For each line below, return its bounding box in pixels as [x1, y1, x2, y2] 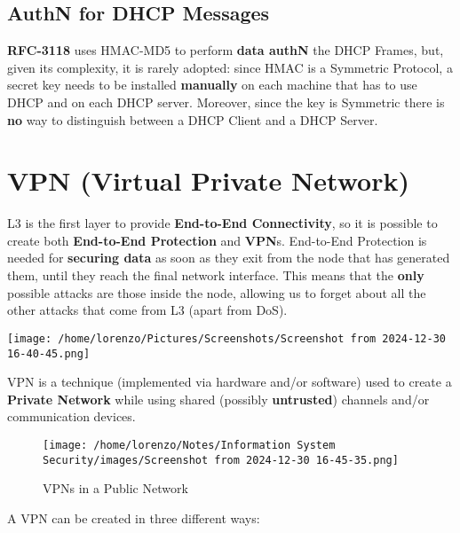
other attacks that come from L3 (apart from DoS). [7, 301, 288, 319]
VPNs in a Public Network [43, 479, 188, 498]
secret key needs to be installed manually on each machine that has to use [7, 75, 417, 94]
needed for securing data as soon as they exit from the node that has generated [7, 248, 450, 267]
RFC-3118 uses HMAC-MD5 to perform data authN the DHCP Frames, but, [7, 41, 444, 59]
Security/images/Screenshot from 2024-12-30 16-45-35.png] [43, 453, 399, 466]
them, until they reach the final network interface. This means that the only [7, 266, 424, 285]
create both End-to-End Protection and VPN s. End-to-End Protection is [7, 231, 427, 249]
